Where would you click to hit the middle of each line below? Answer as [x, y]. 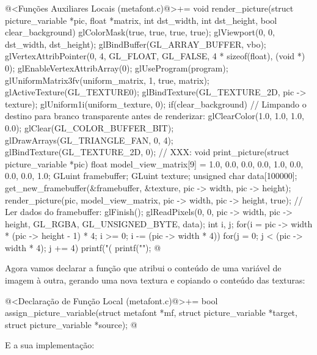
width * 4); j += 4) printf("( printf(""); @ [83, 247]
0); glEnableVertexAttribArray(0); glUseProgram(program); [117, 68]
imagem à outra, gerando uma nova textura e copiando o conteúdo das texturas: [155, 280]
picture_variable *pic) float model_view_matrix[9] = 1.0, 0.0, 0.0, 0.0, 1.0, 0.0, [154, 163]
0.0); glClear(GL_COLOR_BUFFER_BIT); [89, 127]
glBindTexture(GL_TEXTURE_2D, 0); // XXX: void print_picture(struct [147, 152]
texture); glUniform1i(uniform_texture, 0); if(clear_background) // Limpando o [156, 104]
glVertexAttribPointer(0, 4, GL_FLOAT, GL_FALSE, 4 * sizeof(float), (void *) [155, 56]
